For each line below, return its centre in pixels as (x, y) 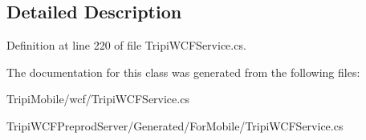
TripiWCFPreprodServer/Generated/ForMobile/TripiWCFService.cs (175, 125)
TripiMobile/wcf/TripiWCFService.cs (98, 99)
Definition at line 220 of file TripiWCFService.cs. (126, 45)
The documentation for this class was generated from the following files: (183, 72)
